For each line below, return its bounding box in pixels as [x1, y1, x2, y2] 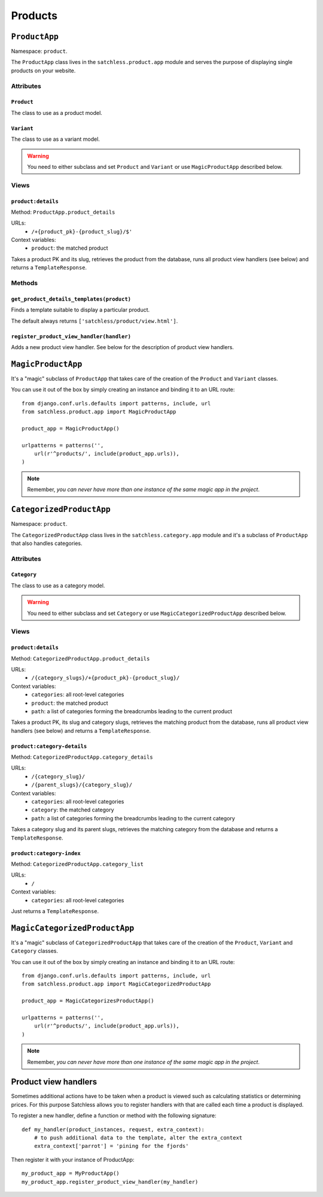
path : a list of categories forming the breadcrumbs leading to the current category [31, 814, 236, 822]
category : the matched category [31, 806, 114, 814]
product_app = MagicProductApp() [22, 425, 120, 432]
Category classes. [11, 947, 58, 954]
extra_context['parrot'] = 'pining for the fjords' [33, 1143, 189, 1150]
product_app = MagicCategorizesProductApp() [22, 998, 155, 1004]
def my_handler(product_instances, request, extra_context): [22, 1126, 205, 1133]
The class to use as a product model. [11, 109, 103, 116]
